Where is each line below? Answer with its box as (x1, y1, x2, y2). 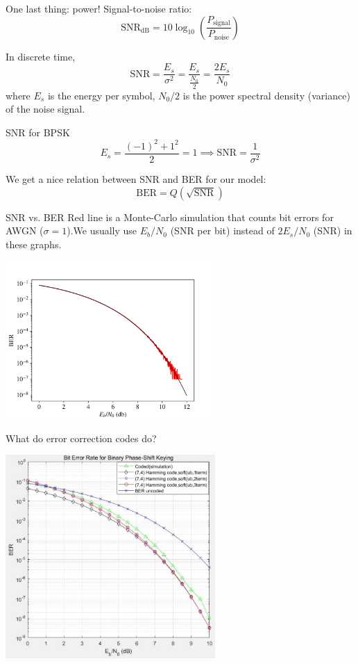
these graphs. (6, 236, 62, 251)
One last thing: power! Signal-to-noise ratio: (6, 1, 192, 15)
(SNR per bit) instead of (170, 223, 275, 238)
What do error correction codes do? (6, 430, 157, 445)
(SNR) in (313, 223, 352, 238)
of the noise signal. (6, 102, 85, 116)
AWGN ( (6, 223, 44, 238)
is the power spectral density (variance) (182, 88, 350, 102)
